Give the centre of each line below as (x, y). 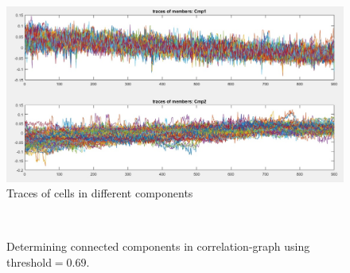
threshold (29, 262)
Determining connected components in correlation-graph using (158, 246)
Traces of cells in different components (100, 193)
